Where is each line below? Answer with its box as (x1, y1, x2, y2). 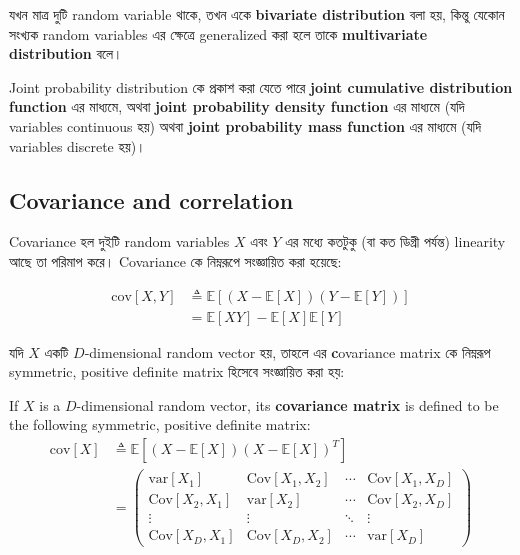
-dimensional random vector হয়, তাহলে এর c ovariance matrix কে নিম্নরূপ (84, 341, 491, 362)
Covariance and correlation (9, 184, 294, 215)
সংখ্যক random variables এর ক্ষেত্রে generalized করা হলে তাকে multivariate (9, 23, 428, 44)
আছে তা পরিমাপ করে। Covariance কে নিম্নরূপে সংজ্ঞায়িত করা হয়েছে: (9, 250, 342, 271)
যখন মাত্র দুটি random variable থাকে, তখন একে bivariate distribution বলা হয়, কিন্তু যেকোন (9, 4, 505, 24)
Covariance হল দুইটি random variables (9, 231, 230, 252)
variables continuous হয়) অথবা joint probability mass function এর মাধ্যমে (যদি (9, 115, 482, 136)
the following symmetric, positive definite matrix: (9, 414, 311, 435)
